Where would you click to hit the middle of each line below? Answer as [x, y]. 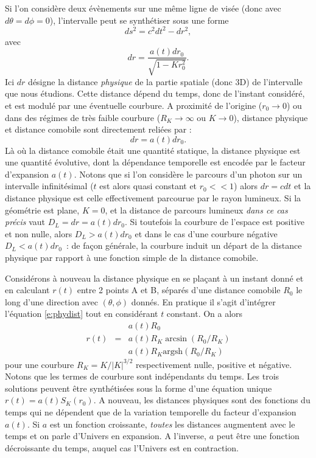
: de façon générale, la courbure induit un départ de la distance [184, 245]
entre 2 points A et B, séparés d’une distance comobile [179, 290]
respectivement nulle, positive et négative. [214, 364]
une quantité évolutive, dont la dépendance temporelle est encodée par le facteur [155, 162]
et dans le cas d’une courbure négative [206, 233]
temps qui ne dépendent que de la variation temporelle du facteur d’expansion [151, 411]
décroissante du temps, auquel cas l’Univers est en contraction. [122, 447]
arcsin [176, 339]
